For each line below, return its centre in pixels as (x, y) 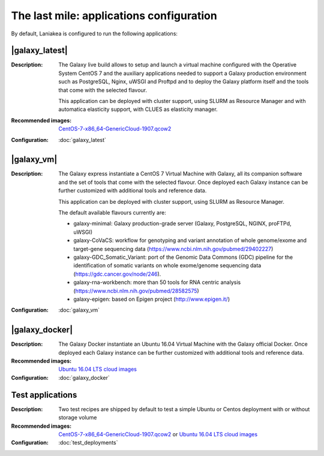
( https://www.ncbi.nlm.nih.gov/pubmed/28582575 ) (136, 291)
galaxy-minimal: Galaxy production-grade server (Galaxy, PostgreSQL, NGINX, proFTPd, (182, 224)
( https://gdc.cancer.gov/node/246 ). (117, 274)
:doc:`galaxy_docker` (84, 378)
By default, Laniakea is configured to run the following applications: (94, 34)
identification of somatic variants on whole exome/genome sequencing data (167, 265)
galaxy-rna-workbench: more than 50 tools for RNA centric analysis (157, 282)
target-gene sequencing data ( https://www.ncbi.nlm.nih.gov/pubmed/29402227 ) (173, 249)
